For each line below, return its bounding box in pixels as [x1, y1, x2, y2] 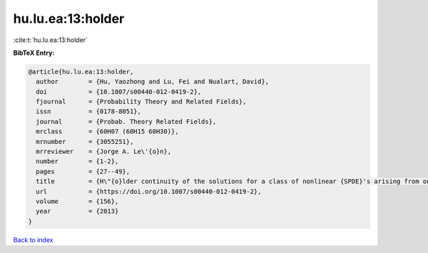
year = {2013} [36, 207, 119, 215]
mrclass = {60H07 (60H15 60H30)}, [36, 128, 179, 135]
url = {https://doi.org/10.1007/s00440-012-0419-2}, [36, 187, 262, 195]
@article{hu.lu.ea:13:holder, [28, 68, 134, 76]
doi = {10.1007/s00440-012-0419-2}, [36, 88, 202, 95]
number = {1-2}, [36, 158, 119, 165]
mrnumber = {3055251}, [36, 138, 134, 145]
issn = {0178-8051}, [36, 108, 142, 115]
